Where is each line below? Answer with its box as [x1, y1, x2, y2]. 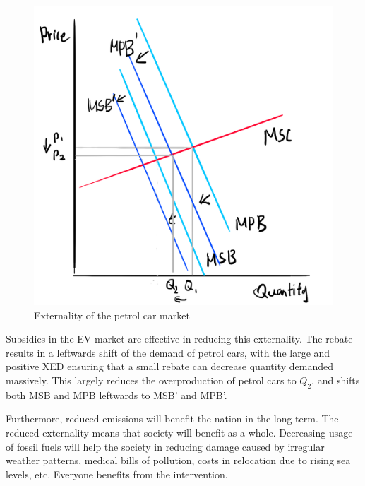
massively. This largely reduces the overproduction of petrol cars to [6, 372, 297, 387]
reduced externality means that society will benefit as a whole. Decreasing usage [6, 425, 353, 439]
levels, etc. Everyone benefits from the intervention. [6, 466, 228, 481]
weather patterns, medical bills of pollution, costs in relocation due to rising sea [6, 453, 351, 468]
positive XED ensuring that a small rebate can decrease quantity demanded [6, 359, 333, 374]
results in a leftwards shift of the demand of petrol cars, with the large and [6, 345, 330, 360]
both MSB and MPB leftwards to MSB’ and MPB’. [6, 387, 227, 402]
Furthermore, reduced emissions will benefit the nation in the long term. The [6, 411, 339, 426]
